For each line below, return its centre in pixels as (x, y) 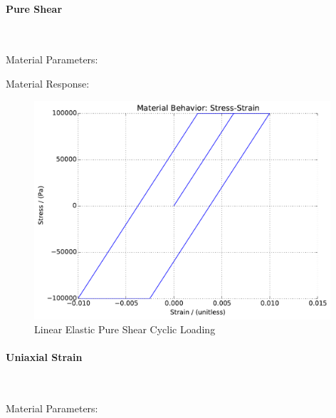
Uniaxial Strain (44, 357)
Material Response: (48, 83)
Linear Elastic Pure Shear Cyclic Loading (125, 329)
